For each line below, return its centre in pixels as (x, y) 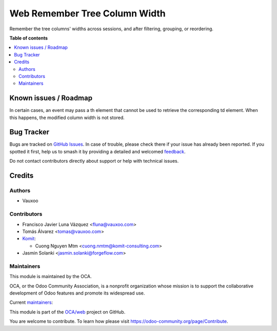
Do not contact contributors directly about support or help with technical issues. (94, 161)
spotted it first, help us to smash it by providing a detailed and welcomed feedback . (97, 151)
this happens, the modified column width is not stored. (67, 118)
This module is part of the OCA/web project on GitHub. (67, 312)
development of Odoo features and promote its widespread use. (77, 293)
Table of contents (29, 38)
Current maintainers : (31, 302)
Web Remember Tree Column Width (88, 13)
